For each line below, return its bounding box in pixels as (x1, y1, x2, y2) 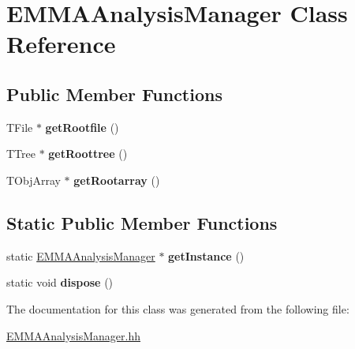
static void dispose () (6, 274, 114, 291)
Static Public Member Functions (6, 210, 278, 235)
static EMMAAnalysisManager (6, 247, 155, 264)
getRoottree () (48, 145, 128, 162)
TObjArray (6, 171, 61, 188)
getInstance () (168, 247, 245, 264)
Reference (6, 28, 116, 60)
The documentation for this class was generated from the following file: (6, 300, 349, 317)
